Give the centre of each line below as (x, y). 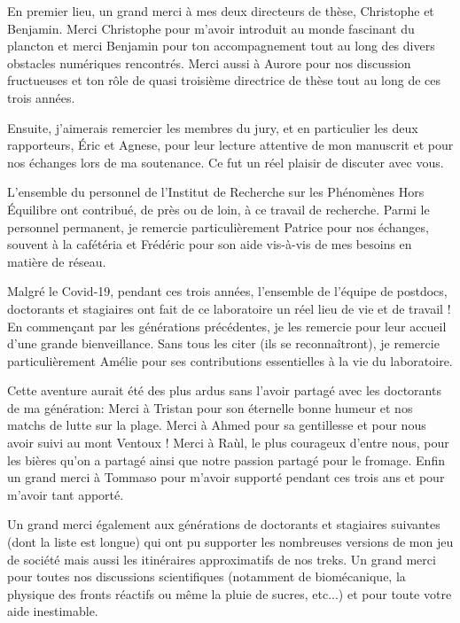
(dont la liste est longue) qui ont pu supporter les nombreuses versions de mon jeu (230, 542)
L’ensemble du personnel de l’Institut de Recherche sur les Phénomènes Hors (216, 192)
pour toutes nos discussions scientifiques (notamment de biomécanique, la (207, 576)
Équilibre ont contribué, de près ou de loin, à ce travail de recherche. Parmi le (218, 209)
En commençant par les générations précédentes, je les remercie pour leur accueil (227, 326)
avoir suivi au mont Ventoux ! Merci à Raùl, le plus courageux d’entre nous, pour (228, 443)
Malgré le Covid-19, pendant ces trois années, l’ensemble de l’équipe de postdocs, (227, 291)
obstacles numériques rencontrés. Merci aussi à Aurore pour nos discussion (209, 62)
